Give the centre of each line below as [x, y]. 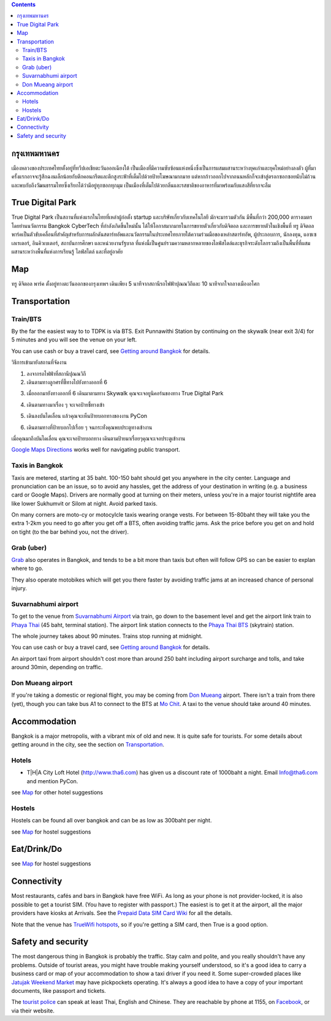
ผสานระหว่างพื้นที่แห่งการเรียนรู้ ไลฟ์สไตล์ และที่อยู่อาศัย [67, 252]
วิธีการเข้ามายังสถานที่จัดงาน [39, 362]
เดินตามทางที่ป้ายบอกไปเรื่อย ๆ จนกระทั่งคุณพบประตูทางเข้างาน [89, 427]
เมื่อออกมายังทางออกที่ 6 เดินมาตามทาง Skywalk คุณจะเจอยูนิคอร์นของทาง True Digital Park [125, 393]
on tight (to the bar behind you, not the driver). [70, 532]
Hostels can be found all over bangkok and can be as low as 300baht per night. [112, 821]
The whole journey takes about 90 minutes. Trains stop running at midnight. [107, 636]
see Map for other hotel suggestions [57, 792]
